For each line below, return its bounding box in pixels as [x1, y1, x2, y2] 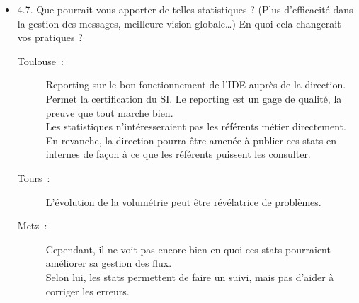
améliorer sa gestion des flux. [45, 256, 172, 270]
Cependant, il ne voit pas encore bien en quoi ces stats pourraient [45, 241, 331, 256]
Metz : [17, 218, 47, 233]
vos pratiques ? [17, 30, 83, 45]
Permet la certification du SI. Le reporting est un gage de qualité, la [45, 91, 342, 105]
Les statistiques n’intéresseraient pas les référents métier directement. [45, 119, 346, 134]
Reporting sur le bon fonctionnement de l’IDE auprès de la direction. [45, 77, 346, 92]
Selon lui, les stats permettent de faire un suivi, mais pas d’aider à [45, 269, 334, 284]
